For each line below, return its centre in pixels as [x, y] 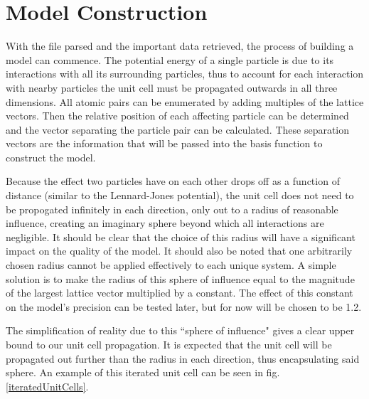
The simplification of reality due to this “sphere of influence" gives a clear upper [180, 330]
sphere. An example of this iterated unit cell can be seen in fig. [143, 372]
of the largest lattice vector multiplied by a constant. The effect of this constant [180, 293]
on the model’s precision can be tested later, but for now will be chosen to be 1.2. [184, 306]
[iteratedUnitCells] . [47, 386]
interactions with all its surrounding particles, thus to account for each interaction [185, 74]
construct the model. [51, 157]
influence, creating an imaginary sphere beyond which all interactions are [165, 223]
